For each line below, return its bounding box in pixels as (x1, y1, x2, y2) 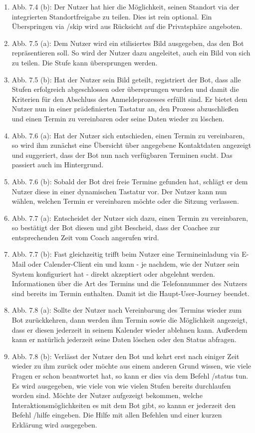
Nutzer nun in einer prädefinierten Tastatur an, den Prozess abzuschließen (11, 103, 239, 114)
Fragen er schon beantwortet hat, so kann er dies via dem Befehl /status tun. (11, 371, 249, 381)
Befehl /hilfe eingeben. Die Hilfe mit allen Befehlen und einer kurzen (11, 410, 222, 420)
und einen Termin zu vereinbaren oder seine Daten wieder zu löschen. (11, 113, 225, 123)
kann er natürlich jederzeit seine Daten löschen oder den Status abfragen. (11, 334, 237, 345)
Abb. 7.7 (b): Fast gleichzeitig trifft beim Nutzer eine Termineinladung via (11, 249, 240, 259)
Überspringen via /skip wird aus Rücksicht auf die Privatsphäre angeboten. (11, 21, 243, 31)
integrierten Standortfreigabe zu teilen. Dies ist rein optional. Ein (11, 11, 212, 21)
